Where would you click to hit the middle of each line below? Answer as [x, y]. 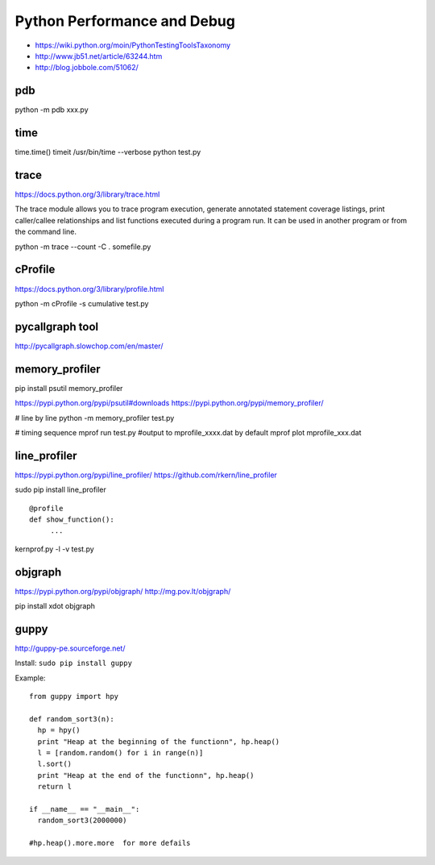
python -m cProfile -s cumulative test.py [82, 303]
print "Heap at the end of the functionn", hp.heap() [146, 775]
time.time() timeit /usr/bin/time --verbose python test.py [108, 152]
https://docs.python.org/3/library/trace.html [87, 194]
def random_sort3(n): [72, 719]
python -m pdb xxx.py [52, 110]
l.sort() [55, 764]
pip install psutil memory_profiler [69, 388]
